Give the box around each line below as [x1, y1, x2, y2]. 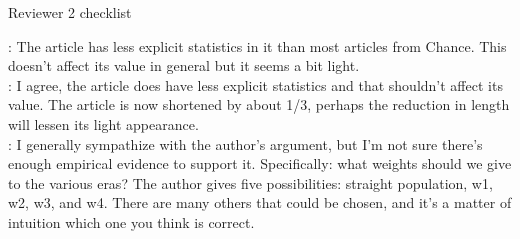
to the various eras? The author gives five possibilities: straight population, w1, [8, 172, 493, 193]
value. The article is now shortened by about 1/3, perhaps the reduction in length [8, 94, 510, 115]
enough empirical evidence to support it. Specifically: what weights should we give [8, 153, 512, 174]
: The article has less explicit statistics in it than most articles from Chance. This [8, 35, 507, 56]
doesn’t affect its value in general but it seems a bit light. [8, 55, 360, 76]
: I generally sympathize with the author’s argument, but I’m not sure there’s [8, 133, 483, 154]
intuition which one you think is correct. [8, 211, 255, 232]
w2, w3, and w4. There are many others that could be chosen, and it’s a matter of [8, 192, 512, 213]
